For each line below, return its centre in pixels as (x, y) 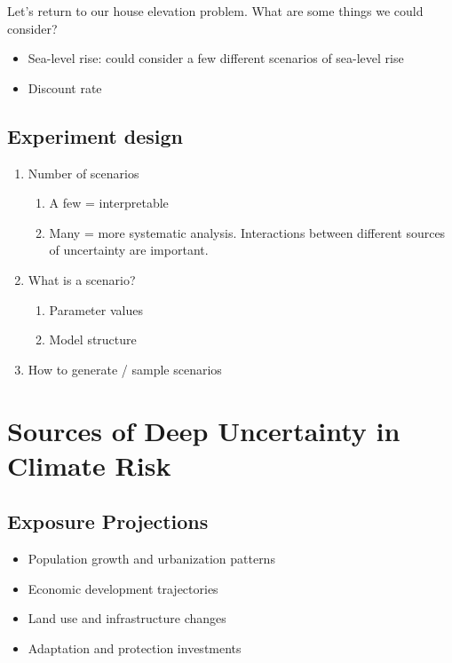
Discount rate (65, 87)
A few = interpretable (109, 203)
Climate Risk (89, 465)
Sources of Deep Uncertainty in (204, 430)
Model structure (93, 339)
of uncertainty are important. (129, 250)
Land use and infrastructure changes (127, 618)
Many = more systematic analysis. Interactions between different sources (247, 232)
